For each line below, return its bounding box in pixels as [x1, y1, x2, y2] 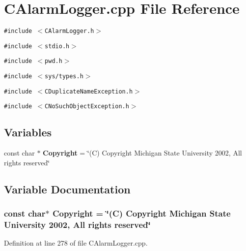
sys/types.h [45, 73, 83, 80]
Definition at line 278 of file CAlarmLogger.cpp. [4, 238, 148, 248]
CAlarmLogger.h [45, 28, 94, 35]
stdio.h [45, 42, 70, 50]
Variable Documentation [4, 181, 131, 196]
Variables [4, 125, 52, 140]
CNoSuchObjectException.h [45, 103, 129, 110]
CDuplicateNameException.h [45, 88, 133, 95]
